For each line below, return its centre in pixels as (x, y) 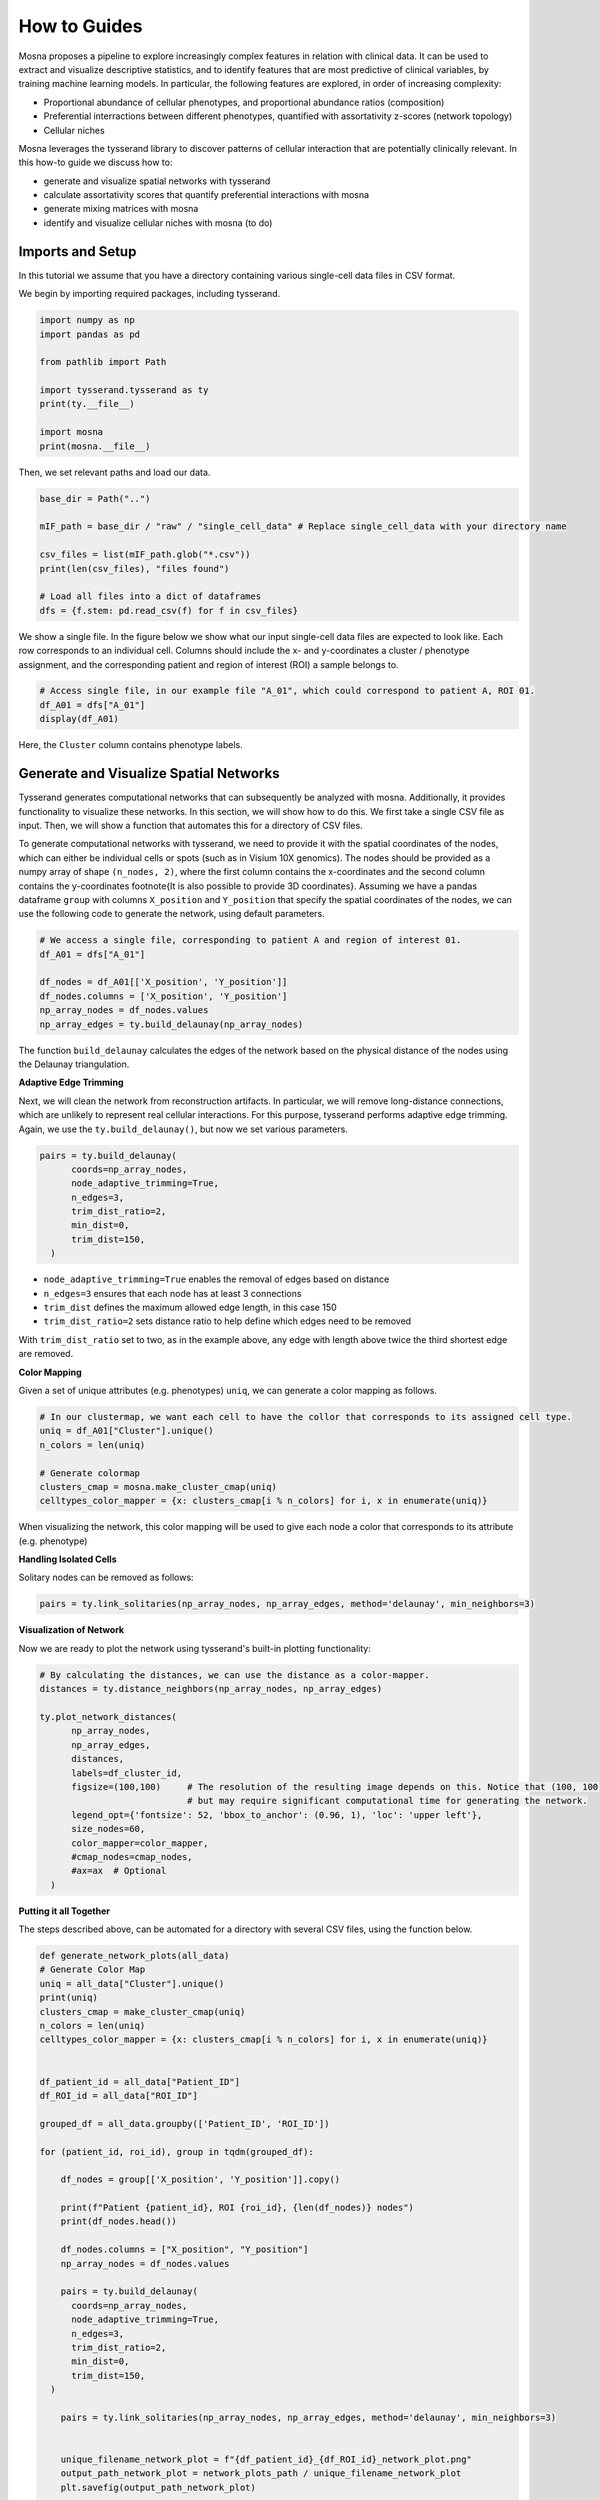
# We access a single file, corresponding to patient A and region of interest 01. (250, 940)
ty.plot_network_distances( (108, 1716)
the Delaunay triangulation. (74, 1064)
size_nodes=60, (108, 1829)
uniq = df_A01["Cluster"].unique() (126, 1431)
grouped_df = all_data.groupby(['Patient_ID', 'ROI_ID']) (184, 2123)
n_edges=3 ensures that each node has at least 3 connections (172, 1293)
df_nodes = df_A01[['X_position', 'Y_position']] (163, 982)
